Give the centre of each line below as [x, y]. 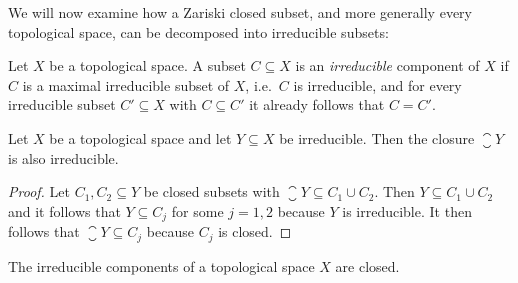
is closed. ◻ [255, 231]
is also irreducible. [63, 157]
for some [197, 210]
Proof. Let [39, 191]
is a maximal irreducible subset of [126, 84]
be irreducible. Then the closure [377, 137]
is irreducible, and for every [377, 84]
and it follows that [64, 210]
